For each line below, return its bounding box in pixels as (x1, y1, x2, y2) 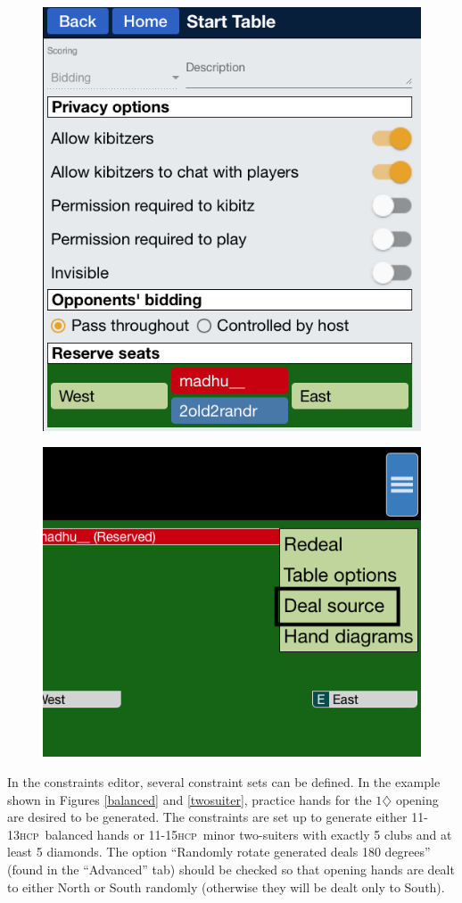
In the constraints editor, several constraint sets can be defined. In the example (7, 772, 441, 791)
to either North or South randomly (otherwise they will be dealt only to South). (7, 877, 445, 896)
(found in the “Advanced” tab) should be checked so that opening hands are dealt (7, 859, 455, 878)
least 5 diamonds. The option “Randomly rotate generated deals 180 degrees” (7, 842, 431, 861)
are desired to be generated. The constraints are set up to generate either (7, 808, 408, 826)
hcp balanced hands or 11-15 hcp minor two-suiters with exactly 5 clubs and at (20, 824, 452, 843)
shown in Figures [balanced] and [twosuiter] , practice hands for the (7, 790, 372, 808)
